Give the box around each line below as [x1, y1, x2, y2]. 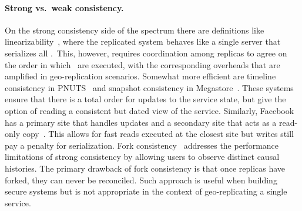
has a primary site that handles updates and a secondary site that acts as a [5, 116, 277, 128]
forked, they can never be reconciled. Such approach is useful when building [5, 173, 277, 186]
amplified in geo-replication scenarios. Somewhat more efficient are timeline [5, 70, 276, 82]
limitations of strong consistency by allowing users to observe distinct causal [5, 150, 280, 163]
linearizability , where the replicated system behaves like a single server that [5, 35, 281, 48]
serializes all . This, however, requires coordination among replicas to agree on [5, 46, 287, 59]
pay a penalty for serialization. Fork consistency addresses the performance [5, 139, 279, 151]
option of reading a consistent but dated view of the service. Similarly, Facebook [5, 104, 294, 116]
